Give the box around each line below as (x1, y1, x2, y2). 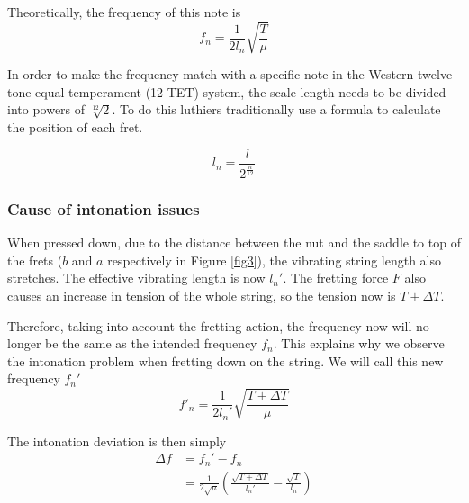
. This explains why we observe (273, 334, 445, 353)
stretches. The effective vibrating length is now (7, 268, 266, 287)
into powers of (7, 100, 86, 119)
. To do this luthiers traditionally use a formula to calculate (112, 100, 441, 119)
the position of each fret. (7, 118, 143, 137)
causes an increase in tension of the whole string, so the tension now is (7, 285, 396, 304)
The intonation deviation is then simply (7, 431, 227, 450)
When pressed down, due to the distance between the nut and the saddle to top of (7, 233, 461, 252)
